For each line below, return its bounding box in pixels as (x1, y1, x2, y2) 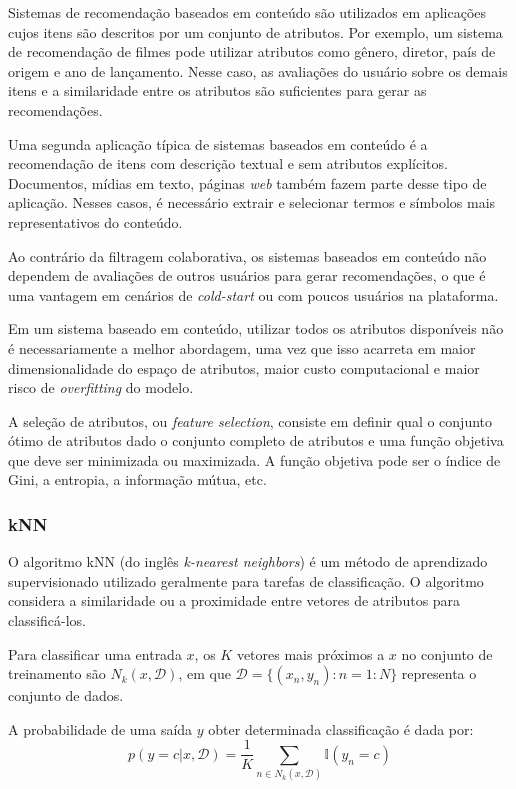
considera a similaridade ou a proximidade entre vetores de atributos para (8, 590, 461, 611)
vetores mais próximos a (236, 643, 385, 664)
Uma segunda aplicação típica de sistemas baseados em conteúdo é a (8, 133, 428, 154)
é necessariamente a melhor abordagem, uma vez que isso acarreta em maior (8, 337, 476, 358)
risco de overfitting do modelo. (8, 377, 194, 398)
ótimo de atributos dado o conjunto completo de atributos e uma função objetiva (8, 430, 504, 451)
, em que (178, 663, 231, 684)
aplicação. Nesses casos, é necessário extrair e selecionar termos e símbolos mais (8, 192, 496, 213)
